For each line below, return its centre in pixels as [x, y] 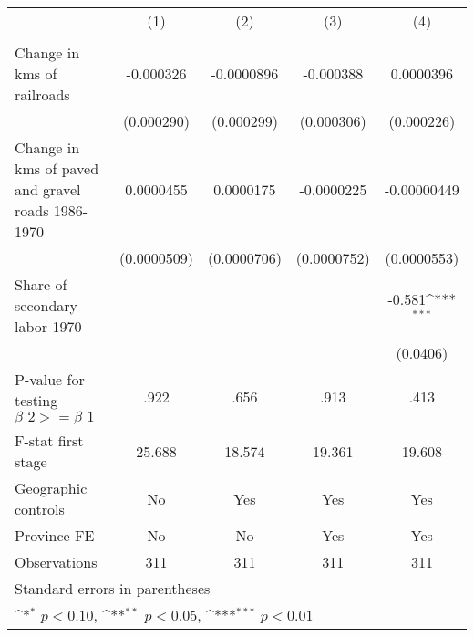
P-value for [50, 379]
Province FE [55, 535]
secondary [46, 305]
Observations [56, 562]
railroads [42, 94]
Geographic [51, 488]
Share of [41, 284]
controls [40, 509]
